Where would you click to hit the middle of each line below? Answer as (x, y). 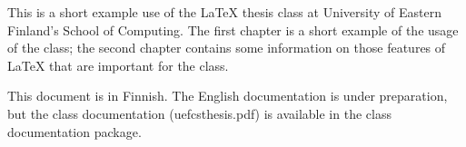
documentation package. (74, 131)
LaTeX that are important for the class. (118, 65)
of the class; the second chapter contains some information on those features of (227, 48)
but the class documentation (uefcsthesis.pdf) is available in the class (199, 113)
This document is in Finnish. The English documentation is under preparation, (228, 96)
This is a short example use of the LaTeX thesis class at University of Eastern (224, 12)
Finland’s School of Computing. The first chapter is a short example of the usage (233, 29)
